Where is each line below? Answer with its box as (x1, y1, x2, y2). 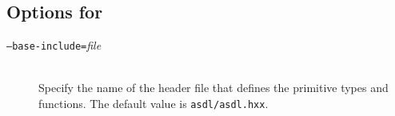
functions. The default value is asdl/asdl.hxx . (38, 95, 269, 112)
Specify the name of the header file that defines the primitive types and (38, 79, 389, 96)
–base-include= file (6, 37, 102, 54)
